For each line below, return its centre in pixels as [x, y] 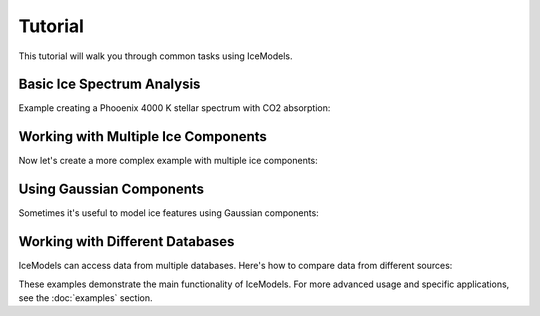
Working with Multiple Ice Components [142, 136]
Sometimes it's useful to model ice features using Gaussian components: [168, 213]
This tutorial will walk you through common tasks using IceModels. [155, 56]
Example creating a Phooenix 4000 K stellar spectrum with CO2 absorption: [174, 108]
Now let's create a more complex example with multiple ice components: [168, 161]
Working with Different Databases [126, 241]
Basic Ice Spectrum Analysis [109, 84]
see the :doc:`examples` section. [85, 297]
